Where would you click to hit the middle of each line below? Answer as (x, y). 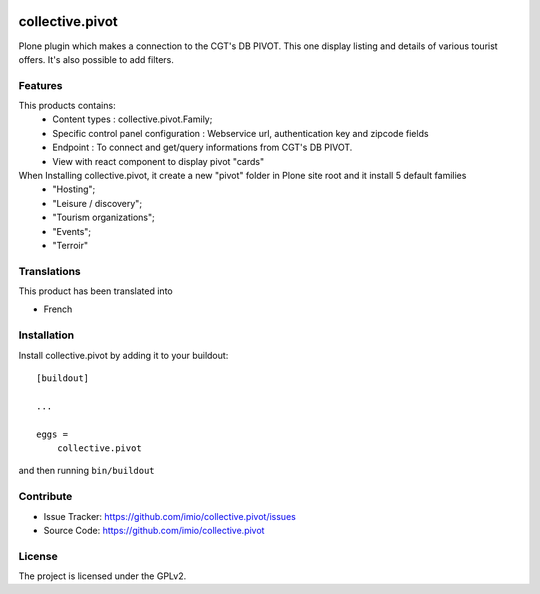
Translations (50, 271)
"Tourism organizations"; (103, 217)
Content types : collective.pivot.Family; (132, 119)
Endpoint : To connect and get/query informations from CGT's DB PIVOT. (202, 147)
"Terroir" (70, 245)
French (58, 309)
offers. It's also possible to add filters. (96, 59)
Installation (46, 335)
